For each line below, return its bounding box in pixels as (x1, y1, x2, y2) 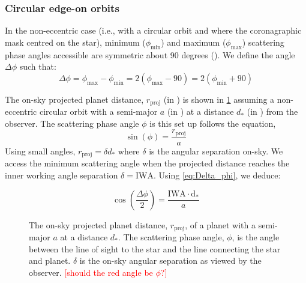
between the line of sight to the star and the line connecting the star (29, 242, 281, 255)
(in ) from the (247, 105, 298, 118)
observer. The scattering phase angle (5, 117, 139, 129)
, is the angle (232, 231, 280, 243)
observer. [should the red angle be (29, 266, 153, 278)
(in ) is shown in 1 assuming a (163, 93, 275, 105)
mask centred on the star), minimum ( (5, 35, 146, 48)
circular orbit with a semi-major (39, 105, 158, 118)
